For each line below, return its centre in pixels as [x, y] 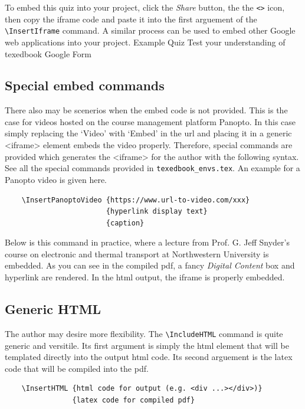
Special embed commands [85, 85]
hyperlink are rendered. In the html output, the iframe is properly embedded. [145, 277]
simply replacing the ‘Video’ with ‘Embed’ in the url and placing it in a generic [148, 133]
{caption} [125, 223]
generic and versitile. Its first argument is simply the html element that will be [147, 345]
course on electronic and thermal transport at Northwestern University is [137, 253]
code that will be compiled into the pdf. [77, 368]
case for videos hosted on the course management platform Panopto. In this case [150, 121]
